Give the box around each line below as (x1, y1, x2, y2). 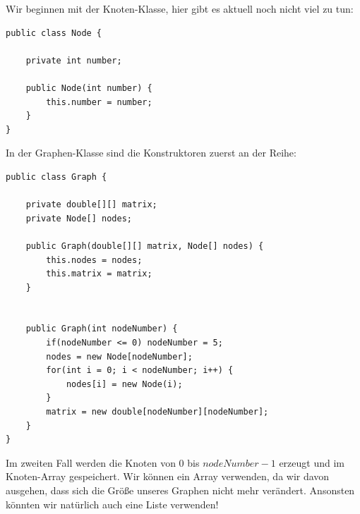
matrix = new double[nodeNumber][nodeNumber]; (46, 407, 269, 417)
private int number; (25, 55, 122, 66)
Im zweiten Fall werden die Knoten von (6, 455, 176, 470)
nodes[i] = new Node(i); (66, 379, 183, 389)
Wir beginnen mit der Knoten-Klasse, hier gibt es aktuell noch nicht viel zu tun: (6, 1, 354, 16)
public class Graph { (6, 171, 107, 182)
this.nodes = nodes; (46, 255, 143, 265)
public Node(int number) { (25, 82, 152, 93)
